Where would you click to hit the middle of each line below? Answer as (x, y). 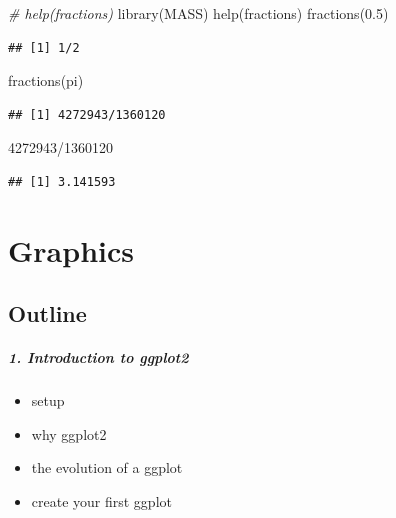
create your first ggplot (101, 501)
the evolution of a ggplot (107, 467)
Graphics (71, 249)
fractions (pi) (46, 80)
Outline (47, 313)
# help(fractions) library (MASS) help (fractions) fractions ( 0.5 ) (198, 13)
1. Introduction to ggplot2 (98, 357)
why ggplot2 (69, 433)
